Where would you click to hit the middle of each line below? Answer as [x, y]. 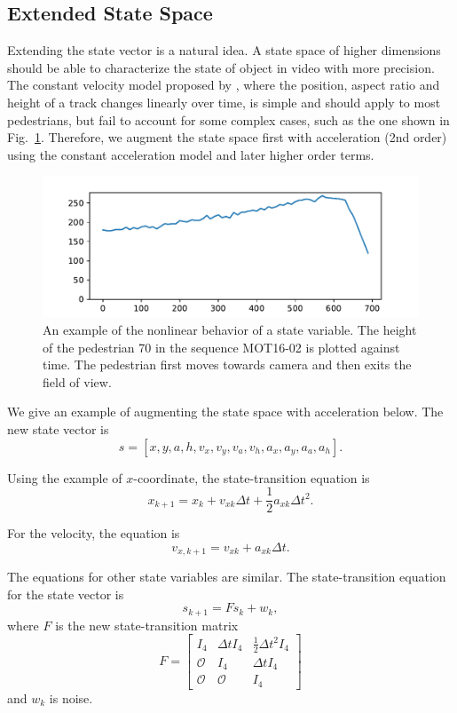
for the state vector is [66, 594]
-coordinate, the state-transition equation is [252, 477]
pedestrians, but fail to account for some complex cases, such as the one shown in [228, 119]
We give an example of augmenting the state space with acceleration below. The [225, 412]
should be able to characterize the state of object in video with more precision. [221, 67]
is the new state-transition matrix [147, 625]
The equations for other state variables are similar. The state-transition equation [227, 577]
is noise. [71, 697]
